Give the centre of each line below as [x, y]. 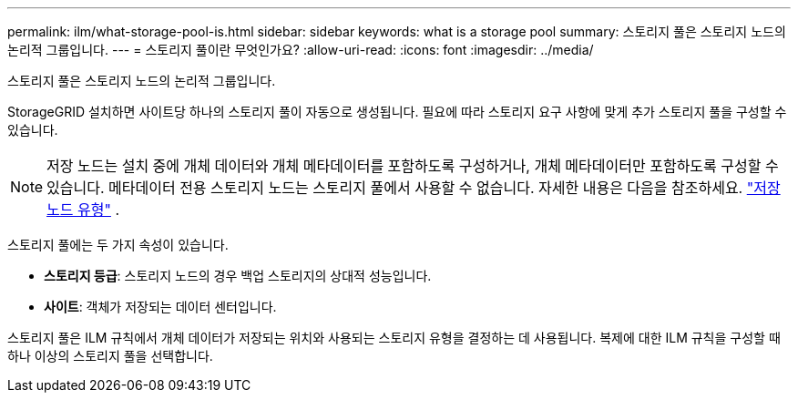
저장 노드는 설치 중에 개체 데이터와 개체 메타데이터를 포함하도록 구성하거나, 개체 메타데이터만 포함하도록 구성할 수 [413, 166]
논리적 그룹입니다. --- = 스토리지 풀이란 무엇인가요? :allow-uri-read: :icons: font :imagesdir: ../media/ [301, 50]
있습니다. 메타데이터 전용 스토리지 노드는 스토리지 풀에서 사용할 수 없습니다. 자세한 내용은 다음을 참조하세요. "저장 [414, 188]
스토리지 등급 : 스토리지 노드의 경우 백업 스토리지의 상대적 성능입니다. [238, 276]
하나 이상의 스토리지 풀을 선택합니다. [110, 356]
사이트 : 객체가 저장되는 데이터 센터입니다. [160, 307]
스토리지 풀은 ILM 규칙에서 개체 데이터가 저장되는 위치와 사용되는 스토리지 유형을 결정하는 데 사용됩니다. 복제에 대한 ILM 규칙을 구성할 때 [394, 338]
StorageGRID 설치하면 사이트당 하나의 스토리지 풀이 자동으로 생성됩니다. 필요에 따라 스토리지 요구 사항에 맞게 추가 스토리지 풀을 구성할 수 [397, 112]
